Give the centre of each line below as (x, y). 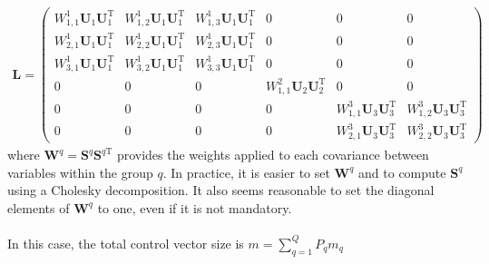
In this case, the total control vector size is (126, 243)
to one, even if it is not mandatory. (195, 207)
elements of (39, 207)
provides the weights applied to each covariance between (273, 154)
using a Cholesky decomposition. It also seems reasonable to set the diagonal (221, 190)
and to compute (402, 172)
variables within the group (80, 172)
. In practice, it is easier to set (246, 172)
